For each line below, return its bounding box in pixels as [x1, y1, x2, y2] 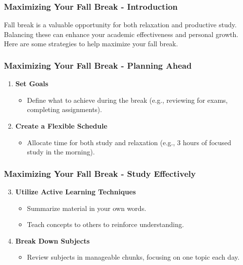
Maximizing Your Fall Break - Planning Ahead [4, 59, 192, 71]
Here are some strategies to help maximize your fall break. [4, 38, 178, 49]
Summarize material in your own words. [27, 203, 147, 213]
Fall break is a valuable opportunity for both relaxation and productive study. [4, 19, 237, 30]
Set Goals [15, 78, 49, 89]
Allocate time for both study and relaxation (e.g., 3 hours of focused [27, 137, 231, 147]
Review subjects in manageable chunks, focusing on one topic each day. [27, 252, 240, 262]
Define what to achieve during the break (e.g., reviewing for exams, [27, 95, 228, 105]
